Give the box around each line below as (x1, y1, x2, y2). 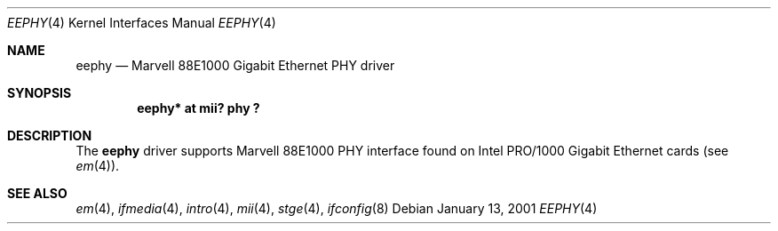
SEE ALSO (7, 186, 67, 201)
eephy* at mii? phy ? (137, 100, 260, 115)
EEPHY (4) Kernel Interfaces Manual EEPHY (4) (7, 15, 276, 30)
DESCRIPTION (7, 128, 92, 143)
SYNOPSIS (7, 85, 72, 100)
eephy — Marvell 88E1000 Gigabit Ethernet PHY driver (75, 58, 395, 73)
